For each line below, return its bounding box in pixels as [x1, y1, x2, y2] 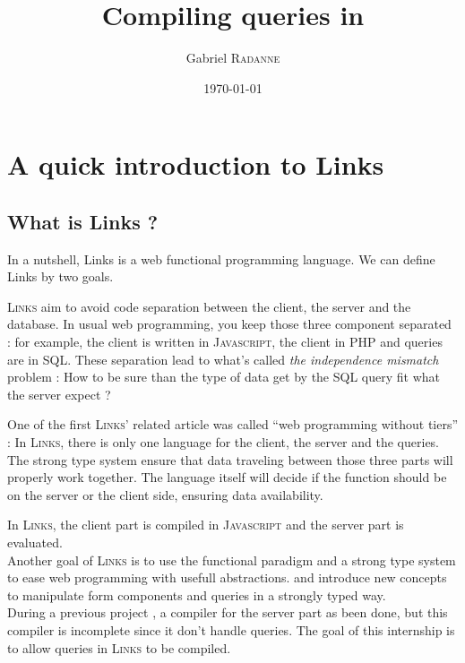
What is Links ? [7, 207, 159, 235]
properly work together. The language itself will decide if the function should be [7, 468, 447, 486]
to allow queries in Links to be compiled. [7, 638, 231, 657]
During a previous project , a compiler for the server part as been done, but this [7, 603, 448, 622]
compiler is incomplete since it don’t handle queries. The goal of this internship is [7, 620, 455, 639]
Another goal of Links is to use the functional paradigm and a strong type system [7, 550, 456, 569]
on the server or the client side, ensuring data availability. [7, 485, 323, 504]
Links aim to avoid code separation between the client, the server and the [7, 297, 411, 315]
